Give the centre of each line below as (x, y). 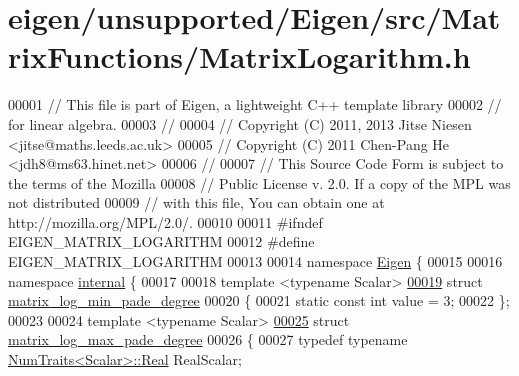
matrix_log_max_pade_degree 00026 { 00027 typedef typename (208, 339)
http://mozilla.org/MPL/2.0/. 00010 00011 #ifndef (165, 221)
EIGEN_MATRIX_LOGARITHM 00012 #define (161, 241)
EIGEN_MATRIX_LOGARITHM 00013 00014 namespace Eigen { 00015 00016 (255, 261)
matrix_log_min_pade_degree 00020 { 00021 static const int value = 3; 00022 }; (259, 300)
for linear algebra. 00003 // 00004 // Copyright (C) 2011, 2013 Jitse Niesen (240, 123)
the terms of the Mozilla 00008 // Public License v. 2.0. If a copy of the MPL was (259, 182)
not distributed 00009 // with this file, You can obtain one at (196, 202)
